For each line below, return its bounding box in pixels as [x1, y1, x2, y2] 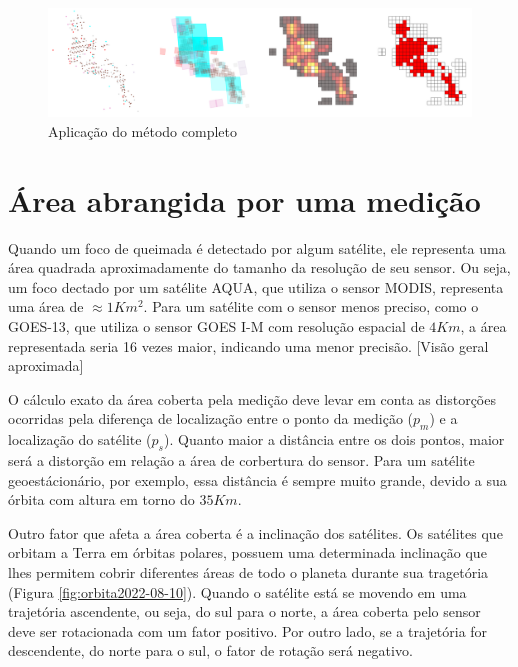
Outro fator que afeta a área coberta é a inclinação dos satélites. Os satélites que [8, 522, 503, 543]
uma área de [8, 296, 84, 317]
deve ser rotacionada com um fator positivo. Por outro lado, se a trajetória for [8, 620, 488, 641]
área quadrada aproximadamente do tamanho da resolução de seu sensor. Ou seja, [8, 257, 511, 278]
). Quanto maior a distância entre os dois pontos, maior [164, 429, 505, 450]
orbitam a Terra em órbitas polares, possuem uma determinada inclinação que [8, 542, 487, 563]
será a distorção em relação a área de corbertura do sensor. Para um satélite [8, 449, 475, 470]
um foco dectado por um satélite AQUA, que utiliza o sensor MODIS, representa [8, 276, 504, 297]
